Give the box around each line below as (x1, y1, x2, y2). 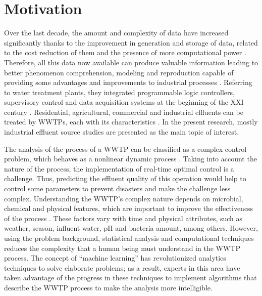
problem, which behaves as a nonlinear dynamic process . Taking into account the (4, 153, 257, 164)
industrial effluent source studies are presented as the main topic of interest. (4, 126, 239, 137)
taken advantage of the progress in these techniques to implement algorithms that (4, 272, 257, 283)
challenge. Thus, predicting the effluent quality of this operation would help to (4, 173, 246, 184)
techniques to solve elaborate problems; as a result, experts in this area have (4, 262, 240, 273)
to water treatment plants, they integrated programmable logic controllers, (4, 87, 235, 97)
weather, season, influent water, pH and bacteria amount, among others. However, (4, 223, 258, 233)
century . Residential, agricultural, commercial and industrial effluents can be (4, 106, 243, 117)
